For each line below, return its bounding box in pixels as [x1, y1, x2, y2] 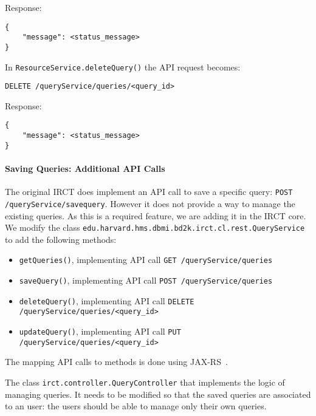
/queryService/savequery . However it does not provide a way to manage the [5, 197, 295, 210]
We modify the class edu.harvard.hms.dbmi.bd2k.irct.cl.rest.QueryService [5, 221, 305, 234]
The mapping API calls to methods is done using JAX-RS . [5, 355, 228, 368]
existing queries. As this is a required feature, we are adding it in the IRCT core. [5, 209, 306, 222]
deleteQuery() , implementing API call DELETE [19, 294, 194, 307]
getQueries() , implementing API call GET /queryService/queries [19, 253, 273, 266]
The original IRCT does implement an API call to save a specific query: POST [5, 185, 293, 198]
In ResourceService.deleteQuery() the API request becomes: [5, 60, 241, 73]
